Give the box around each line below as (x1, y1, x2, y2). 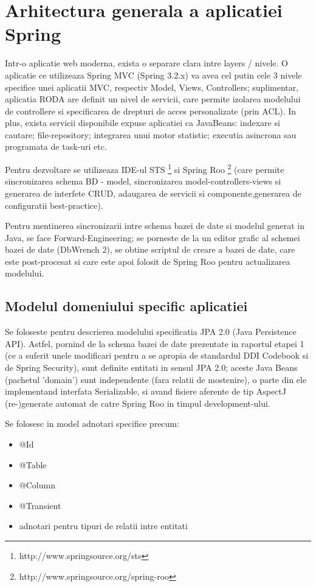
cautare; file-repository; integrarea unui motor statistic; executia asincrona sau (5, 128, 297, 141)
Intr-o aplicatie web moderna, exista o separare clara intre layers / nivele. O (5, 57, 288, 69)
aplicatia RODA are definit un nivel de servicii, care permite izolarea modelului (5, 93, 301, 105)
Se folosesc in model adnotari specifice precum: (5, 417, 179, 430)
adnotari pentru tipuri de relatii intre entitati (19, 519, 188, 532)
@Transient (19, 499, 61, 511)
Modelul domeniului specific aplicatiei (5, 297, 248, 315)
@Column (19, 479, 55, 491)
